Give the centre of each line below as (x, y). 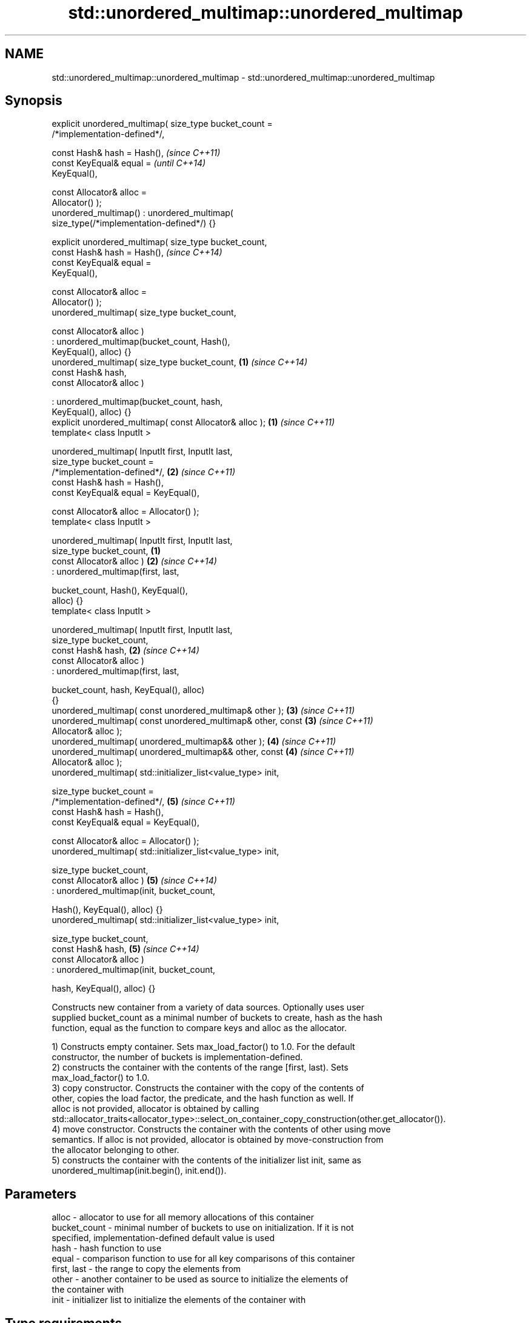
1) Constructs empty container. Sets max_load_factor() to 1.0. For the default (203, 1047)
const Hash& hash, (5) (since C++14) (125, 949)
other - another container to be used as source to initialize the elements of (200, 1279)
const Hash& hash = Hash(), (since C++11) (136, 153)
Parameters (41, 1194)
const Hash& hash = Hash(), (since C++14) (137, 252)
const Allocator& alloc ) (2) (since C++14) (134, 561)
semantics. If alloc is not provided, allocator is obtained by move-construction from (218, 1140)
